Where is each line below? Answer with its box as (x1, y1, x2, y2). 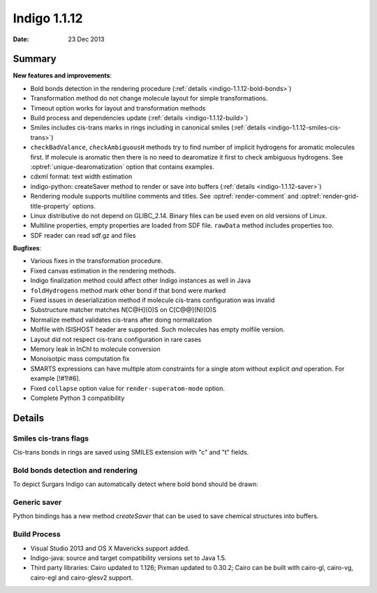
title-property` (30, 201, 71, 210)
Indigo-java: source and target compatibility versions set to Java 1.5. (30, 553, 227, 562)
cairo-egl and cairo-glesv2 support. (30, 573, 133, 582)
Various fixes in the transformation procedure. (30, 257, 163, 265)
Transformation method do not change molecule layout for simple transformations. (30, 94, 268, 103)
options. (72, 201, 96, 210)
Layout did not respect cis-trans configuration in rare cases (30, 335, 202, 343)
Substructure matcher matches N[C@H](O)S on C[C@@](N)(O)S (30, 306, 216, 314)
